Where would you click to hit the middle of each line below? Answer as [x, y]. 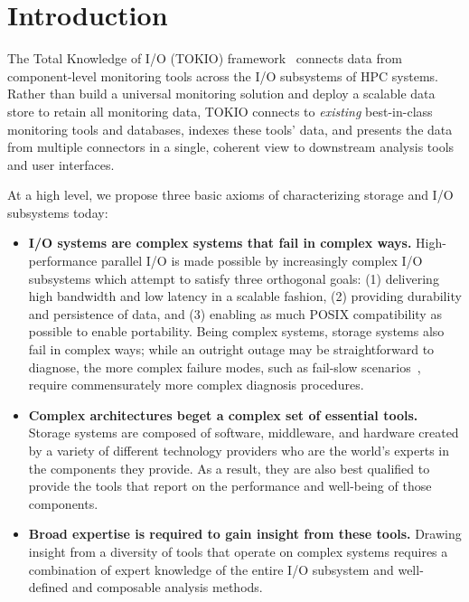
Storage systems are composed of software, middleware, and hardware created [244, 433]
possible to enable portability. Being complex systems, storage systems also [236, 331]
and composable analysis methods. [168, 587]
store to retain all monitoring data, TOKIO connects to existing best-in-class [220, 111]
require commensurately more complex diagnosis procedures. [196, 385]
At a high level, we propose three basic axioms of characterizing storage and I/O [230, 195]
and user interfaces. [61, 164]
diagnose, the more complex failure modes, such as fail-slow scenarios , [225, 367]
